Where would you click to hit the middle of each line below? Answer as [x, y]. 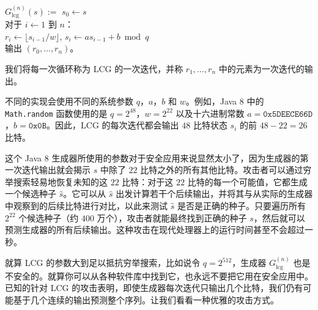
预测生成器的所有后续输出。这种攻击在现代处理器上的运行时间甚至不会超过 [155, 230]
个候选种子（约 [49, 217]
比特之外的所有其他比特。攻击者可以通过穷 [226, 170]
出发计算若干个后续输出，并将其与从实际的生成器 [214, 194]
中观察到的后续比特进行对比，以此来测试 [86, 206]
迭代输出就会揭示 [56, 170]
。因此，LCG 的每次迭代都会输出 [113, 125]
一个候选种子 [31, 194]
